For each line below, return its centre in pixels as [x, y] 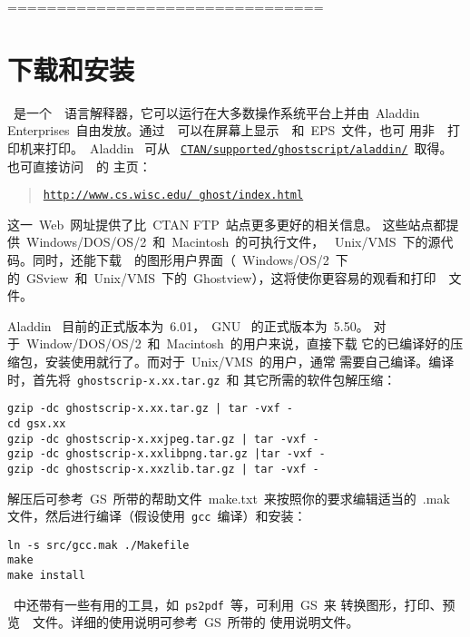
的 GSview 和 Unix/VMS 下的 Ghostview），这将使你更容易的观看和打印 [222, 277]
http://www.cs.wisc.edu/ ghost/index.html [173, 196]
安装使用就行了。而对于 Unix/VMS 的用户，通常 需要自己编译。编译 [250, 361]
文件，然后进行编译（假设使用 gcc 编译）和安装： [157, 516]
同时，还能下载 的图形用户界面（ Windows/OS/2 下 [190, 260]
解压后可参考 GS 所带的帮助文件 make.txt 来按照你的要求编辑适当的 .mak [229, 498]
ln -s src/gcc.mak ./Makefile [98, 545]
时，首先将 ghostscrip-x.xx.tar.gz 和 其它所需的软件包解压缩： [202, 379]
